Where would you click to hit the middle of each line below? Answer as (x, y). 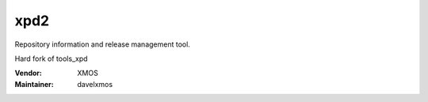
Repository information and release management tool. (102, 44)
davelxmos (95, 84)
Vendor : (29, 73)
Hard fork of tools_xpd (51, 59)
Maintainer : (34, 84)
